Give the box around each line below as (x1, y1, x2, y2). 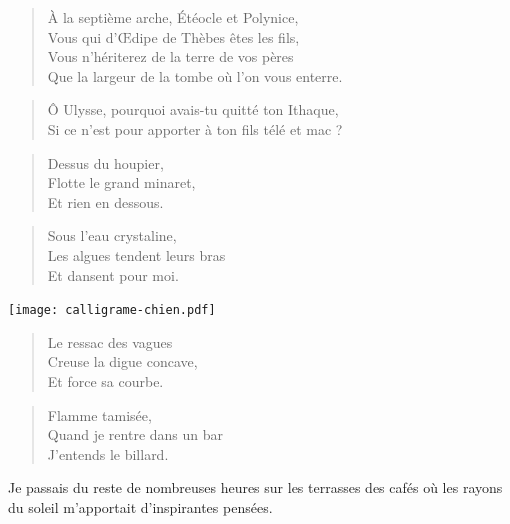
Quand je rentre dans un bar (47, 424, 224, 445)
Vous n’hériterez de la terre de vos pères (47, 46, 294, 67)
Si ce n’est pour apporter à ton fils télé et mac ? (47, 118, 343, 139)
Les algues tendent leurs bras (47, 244, 226, 265)
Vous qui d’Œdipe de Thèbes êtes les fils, (47, 26, 300, 47)
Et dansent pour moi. (47, 264, 179, 285)
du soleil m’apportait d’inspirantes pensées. (8, 496, 273, 517)
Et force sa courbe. (47, 370, 164, 391)
